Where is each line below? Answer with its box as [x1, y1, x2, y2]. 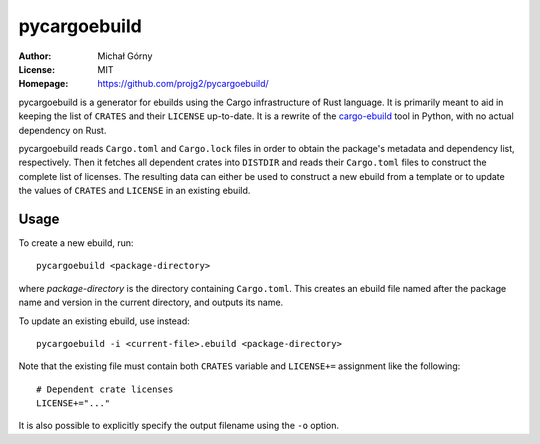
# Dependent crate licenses [36, 383, 174, 395]
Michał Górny [97, 50, 153, 62]
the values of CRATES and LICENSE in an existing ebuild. [18, 185, 251, 197]
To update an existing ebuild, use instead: [18, 315, 190, 327]
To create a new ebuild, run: [18, 236, 134, 249]
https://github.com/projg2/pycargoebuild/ [97, 78, 269, 90]
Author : [18, 50, 52, 62]
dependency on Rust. [18, 124, 107, 136]
